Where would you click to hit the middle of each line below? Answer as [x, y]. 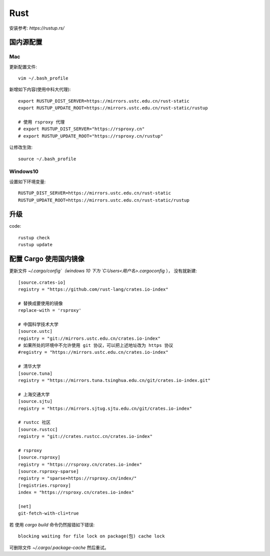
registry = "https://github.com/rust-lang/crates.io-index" [93, 289]
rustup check [34, 237]
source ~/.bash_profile [47, 159]
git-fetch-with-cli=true [48, 513]
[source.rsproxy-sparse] [48, 471]
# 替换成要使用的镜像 [40, 303]
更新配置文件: [23, 67]
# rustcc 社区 [34, 422]
